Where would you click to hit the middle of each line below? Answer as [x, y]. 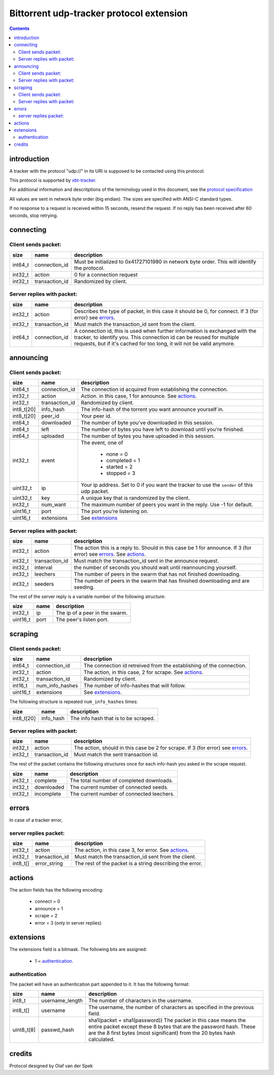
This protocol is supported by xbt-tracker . [53, 180]
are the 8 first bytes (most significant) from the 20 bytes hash [162, 1033]
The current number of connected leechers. [122, 794]
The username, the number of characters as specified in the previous [171, 1007]
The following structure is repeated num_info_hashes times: [74, 702]
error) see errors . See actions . [110, 554]
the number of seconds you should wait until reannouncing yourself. [155, 567]
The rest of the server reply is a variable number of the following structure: [88, 596]
